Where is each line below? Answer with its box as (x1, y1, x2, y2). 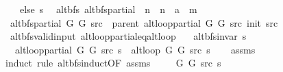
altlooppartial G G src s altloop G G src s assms (14, 42, 256, 56)
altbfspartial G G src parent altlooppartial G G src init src (10, 15, 278, 29)
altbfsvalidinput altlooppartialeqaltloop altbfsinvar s (10, 29, 247, 43)
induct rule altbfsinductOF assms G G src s (5, 56, 221, 70)
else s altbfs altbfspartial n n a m (19, 2, 197, 16)
